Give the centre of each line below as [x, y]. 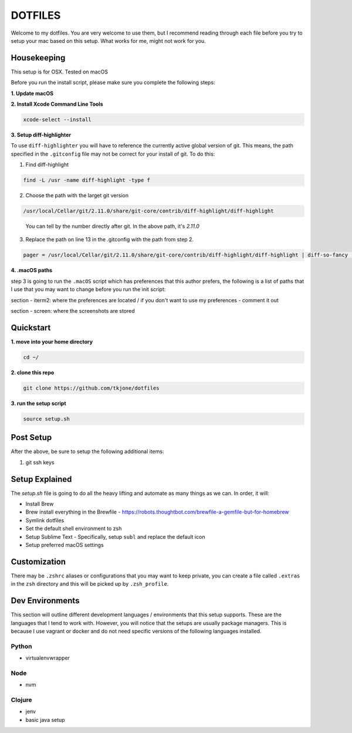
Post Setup [31, 438]
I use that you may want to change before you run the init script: [88, 289]
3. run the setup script [39, 403]
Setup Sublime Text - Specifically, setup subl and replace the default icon [115, 536]
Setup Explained [41, 479]
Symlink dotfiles [45, 520]
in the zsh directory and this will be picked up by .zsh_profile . [90, 584]
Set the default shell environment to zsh [74, 529]
